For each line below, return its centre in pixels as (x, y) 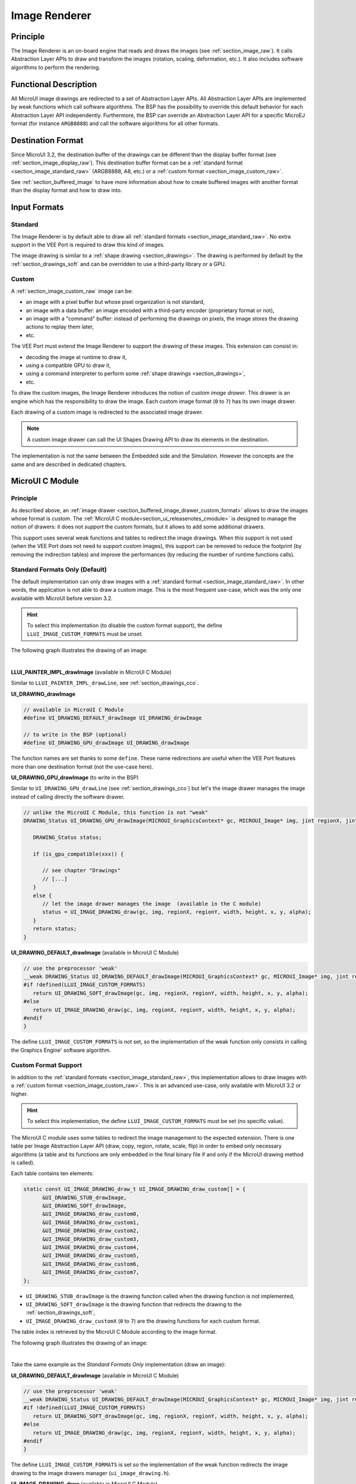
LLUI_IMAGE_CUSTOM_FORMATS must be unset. (85, 634)
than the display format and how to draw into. (66, 191)
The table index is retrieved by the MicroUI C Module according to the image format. (114, 1332)
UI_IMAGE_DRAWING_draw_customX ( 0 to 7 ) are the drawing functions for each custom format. (143, 1321)
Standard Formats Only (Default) (59, 570)
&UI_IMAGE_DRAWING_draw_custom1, (91, 1222)
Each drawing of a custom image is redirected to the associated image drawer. (107, 412)
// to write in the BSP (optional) (75, 734)
